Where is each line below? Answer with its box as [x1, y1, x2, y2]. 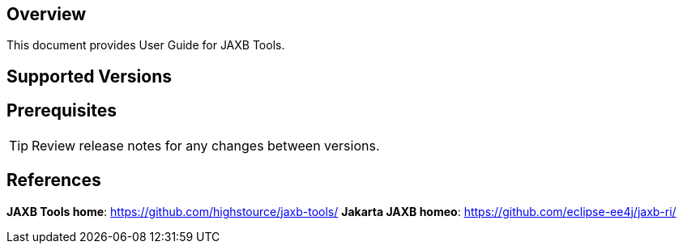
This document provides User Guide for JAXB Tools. [6, 38, 285, 53]
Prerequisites [6, 100, 117, 121]
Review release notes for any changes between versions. [32, 137, 380, 154]
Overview [6, 4, 87, 24]
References [6, 170, 101, 191]
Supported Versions [6, 66, 172, 87]
